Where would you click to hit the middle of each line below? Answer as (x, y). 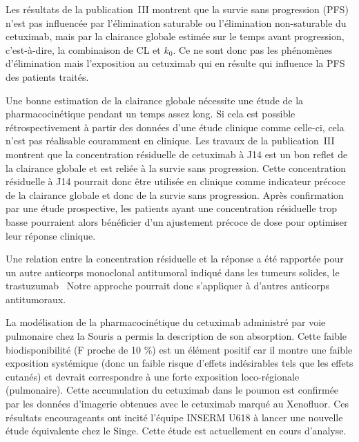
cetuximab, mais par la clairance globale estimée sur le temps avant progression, (175, 36)
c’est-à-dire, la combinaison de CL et (83, 49)
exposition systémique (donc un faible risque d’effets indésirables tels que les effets (179, 363)
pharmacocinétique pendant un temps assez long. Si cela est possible (151, 114)
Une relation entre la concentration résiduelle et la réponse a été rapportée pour (175, 259)
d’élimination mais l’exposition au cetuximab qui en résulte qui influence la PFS (175, 63)
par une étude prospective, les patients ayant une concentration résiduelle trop (172, 208)
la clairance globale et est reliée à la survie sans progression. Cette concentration (176, 167)
